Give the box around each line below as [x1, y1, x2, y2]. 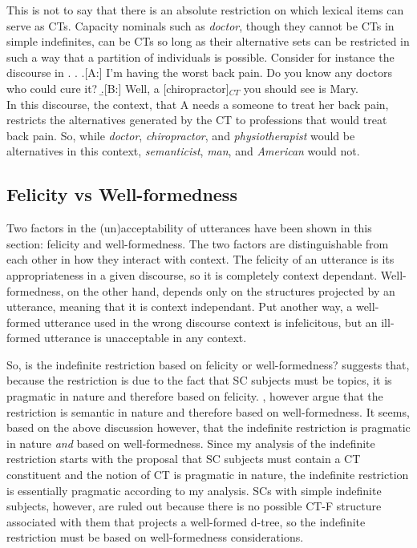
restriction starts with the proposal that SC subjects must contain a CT [6, 450, 361, 467]
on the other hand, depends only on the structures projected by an [67, 282, 395, 299]
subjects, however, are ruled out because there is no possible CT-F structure [6, 498, 382, 514]
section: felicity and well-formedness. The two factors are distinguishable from [6, 235, 389, 252]
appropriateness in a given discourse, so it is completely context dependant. [6, 266, 378, 283]
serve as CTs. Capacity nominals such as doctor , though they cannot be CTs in [6, 17, 395, 34]
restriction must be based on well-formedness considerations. [6, 529, 304, 546]
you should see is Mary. [243, 79, 358, 96]
